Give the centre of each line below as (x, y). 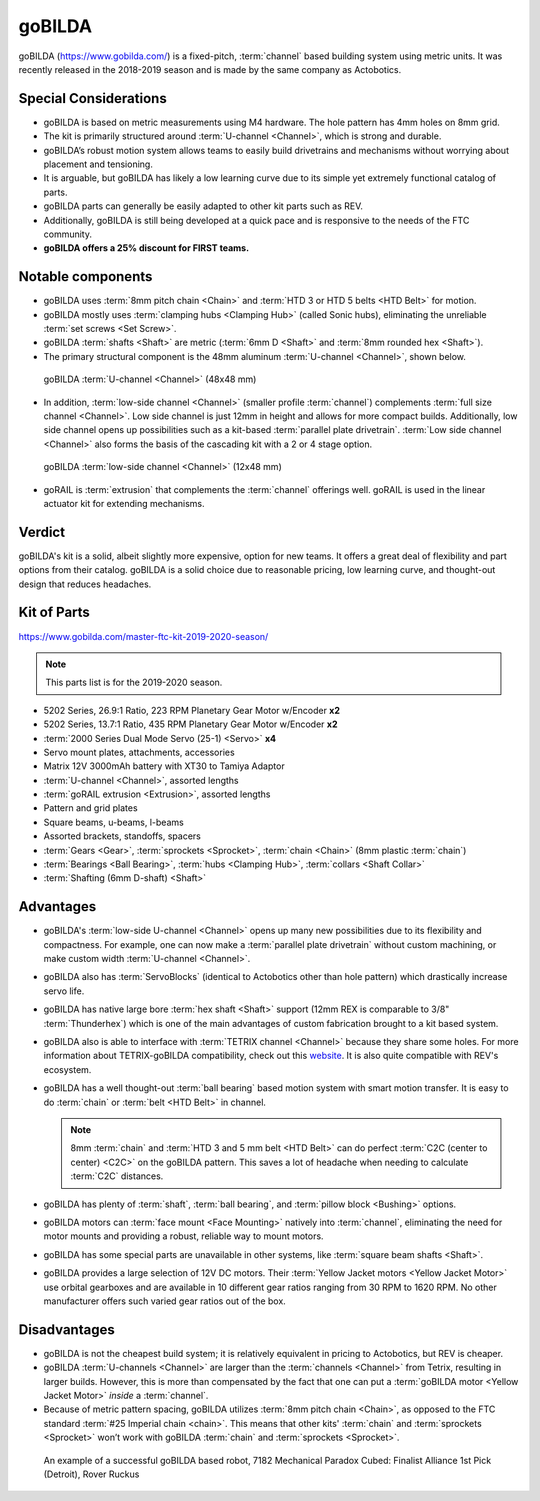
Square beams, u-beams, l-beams (113, 822)
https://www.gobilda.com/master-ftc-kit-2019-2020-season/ (143, 636)
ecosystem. (67, 1069)
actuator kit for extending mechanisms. (124, 503)
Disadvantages (66, 1329)
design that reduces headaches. (85, 584)
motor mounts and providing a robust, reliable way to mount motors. (183, 1236)
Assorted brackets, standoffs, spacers (122, 836)
